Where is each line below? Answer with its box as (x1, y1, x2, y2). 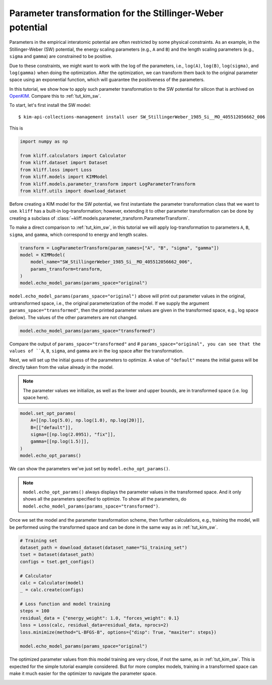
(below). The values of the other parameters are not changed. (9, 314, 138, 320)
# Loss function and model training (20, 601, 111, 607)
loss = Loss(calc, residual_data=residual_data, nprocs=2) (20, 622, 169, 628)
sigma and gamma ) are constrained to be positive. (9, 53, 113, 59)
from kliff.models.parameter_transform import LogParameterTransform (20, 181, 195, 186)
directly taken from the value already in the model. (9, 364, 114, 370)
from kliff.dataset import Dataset (20, 160, 108, 166)
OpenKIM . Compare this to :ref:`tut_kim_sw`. (9, 93, 101, 99)
